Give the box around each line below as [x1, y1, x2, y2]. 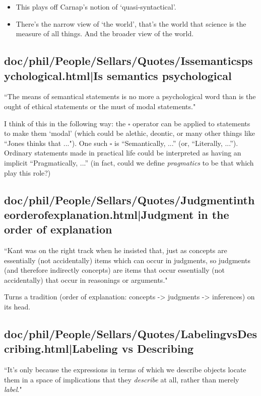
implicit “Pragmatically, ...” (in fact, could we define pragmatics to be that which [4, 157, 254, 168]
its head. [4, 301, 31, 312]
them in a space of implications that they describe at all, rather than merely [4, 374, 239, 384]
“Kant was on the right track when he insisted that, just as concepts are [4, 245, 227, 256]
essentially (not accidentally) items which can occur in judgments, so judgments [4, 255, 250, 265]
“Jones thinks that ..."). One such [4, 137, 108, 148]
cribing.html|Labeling [4, 341, 118, 356]
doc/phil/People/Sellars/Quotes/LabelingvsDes [4, 326, 257, 342]
